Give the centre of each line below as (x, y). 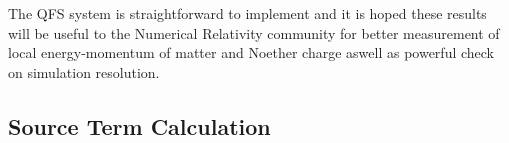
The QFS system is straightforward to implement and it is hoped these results (247, 13)
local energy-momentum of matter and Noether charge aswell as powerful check (251, 52)
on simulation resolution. (84, 71)
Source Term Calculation (139, 125)
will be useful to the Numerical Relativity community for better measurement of (254, 32)
